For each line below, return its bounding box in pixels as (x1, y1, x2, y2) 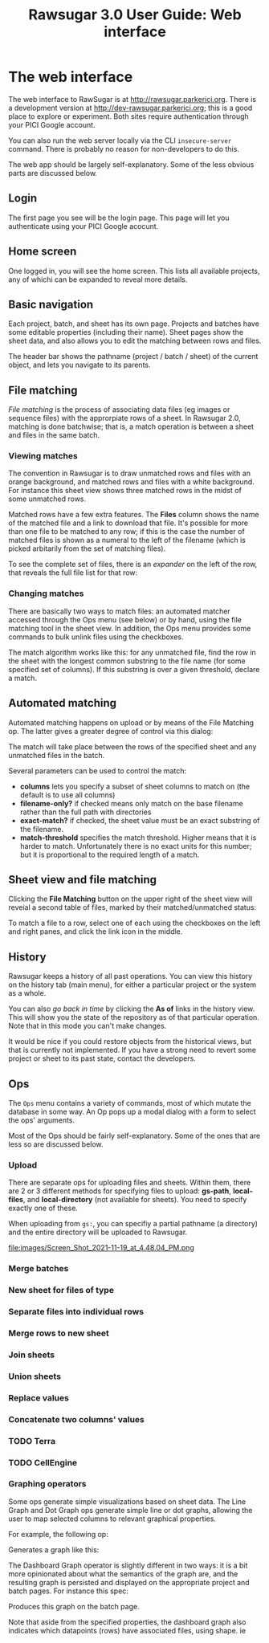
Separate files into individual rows (8, 1307, 145, 1318)
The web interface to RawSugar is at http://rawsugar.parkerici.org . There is (8, 94, 257, 104)
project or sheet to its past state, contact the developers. (8, 1054, 197, 1063)
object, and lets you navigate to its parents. (8, 360, 151, 370)
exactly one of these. (8, 1203, 79, 1213)
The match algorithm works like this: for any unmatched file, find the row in (8, 647, 257, 657)
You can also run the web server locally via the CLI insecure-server (8, 135, 232, 145)
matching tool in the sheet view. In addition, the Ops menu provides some (8, 623, 251, 633)
